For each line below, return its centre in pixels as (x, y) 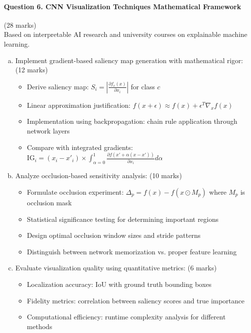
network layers (48, 130)
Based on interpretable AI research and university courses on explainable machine (126, 34)
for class (143, 86)
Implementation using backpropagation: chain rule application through (132, 121)
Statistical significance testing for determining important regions (123, 219)
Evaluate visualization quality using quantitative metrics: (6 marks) (116, 268)
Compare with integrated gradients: (80, 147)
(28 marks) (20, 25)
